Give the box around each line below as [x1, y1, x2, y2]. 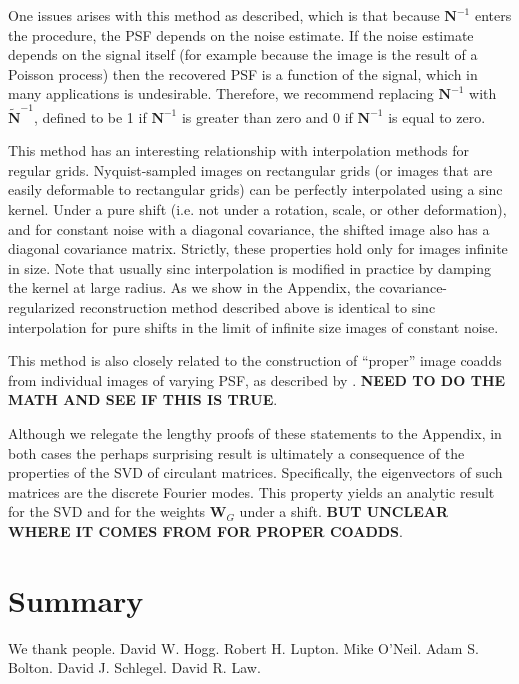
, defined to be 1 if [33, 106, 147, 127]
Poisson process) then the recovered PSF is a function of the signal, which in [8, 63, 478, 84]
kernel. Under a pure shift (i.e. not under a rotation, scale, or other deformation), [8, 199, 507, 220]
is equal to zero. [388, 106, 486, 127]
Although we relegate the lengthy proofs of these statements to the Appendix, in [8, 423, 502, 443]
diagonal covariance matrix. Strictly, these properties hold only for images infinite [8, 238, 508, 259]
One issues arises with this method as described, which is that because [8, 5, 440, 25]
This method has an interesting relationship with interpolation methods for [8, 140, 470, 161]
